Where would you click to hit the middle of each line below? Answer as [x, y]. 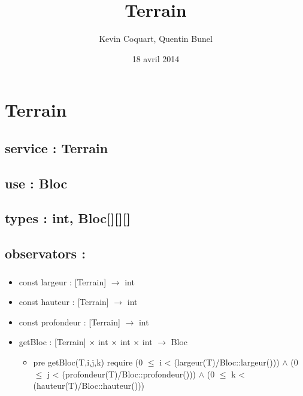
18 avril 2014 [156, 58]
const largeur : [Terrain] [63, 281]
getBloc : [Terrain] [52, 342]
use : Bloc [36, 183]
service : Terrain [57, 147]
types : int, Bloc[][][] [68, 218]
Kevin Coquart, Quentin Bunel [156, 39]
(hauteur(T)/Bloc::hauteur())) [89, 386]
